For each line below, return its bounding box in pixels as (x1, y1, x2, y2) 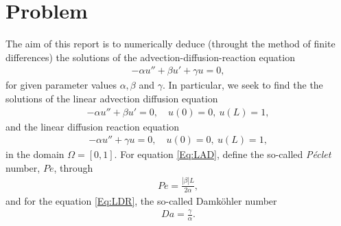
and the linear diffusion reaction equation (5, 119, 179, 133)
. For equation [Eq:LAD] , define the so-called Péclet (114, 147, 331, 161)
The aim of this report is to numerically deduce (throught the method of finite (5, 36, 336, 51)
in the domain (5, 147, 64, 161)
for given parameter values (5, 78, 117, 92)
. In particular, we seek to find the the (162, 78, 323, 92)
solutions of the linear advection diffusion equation (5, 91, 218, 105)
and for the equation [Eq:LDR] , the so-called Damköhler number (5, 193, 277, 207)
